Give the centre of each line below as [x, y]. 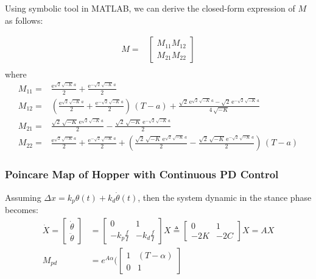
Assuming [23, 197]
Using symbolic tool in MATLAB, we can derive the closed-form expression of [150, 8]
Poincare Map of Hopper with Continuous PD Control [142, 174]
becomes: [22, 210]
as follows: [24, 20]
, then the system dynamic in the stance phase [225, 197]
